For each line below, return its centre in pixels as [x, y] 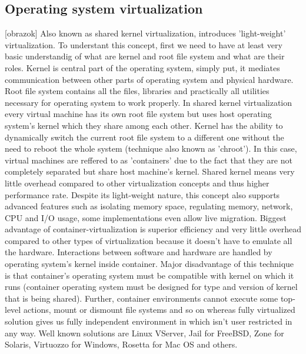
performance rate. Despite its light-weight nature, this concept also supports [142, 194]
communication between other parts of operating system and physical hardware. [149, 79]
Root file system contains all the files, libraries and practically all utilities [137, 91]
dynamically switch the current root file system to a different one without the [144, 137]
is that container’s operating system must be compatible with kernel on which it [149, 275]
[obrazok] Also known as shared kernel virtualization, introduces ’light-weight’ [145, 33]
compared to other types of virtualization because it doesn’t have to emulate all [149, 240]
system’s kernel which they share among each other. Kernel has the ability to [144, 125]
